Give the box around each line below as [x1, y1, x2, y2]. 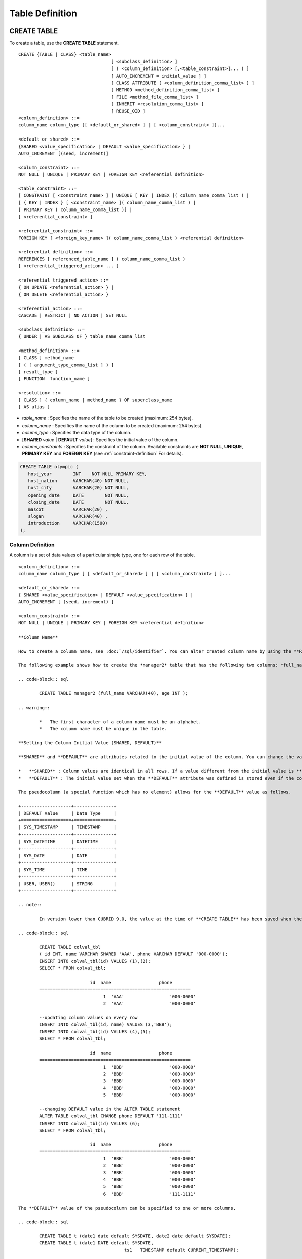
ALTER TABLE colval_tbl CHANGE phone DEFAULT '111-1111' [39, 1113, 183, 1119]
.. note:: [18, 902, 42, 907]
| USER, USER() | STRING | [18, 881, 117, 886]
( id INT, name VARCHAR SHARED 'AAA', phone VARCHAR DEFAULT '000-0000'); [39, 951, 228, 957]
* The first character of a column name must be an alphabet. [39, 719, 201, 725]
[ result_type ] [18, 369, 58, 375]
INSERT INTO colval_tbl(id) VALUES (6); [39, 1121, 140, 1126]
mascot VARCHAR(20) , [28, 506, 108, 512]
